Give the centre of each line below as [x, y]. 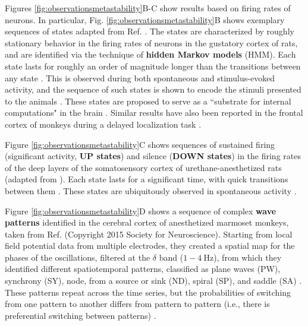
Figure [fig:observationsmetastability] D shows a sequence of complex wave [141, 211]
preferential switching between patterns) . [81, 315]
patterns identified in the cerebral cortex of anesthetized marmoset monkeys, [147, 222]
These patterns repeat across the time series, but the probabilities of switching [148, 292]
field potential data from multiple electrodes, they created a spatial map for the [150, 246]
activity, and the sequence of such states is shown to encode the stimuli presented [153, 89]
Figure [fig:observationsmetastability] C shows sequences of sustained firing [140, 144]
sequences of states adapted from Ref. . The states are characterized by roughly [150, 31]
